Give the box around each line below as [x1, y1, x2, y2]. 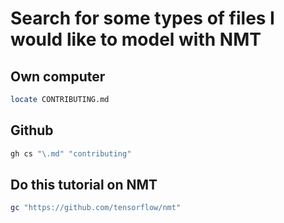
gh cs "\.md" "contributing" [10, 148, 132, 159]
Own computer [10, 68, 106, 85]
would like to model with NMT [10, 28, 262, 51]
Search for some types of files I [10, 7, 275, 30]
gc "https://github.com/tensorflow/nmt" [10, 203, 182, 213]
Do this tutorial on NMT [10, 176, 158, 193]
